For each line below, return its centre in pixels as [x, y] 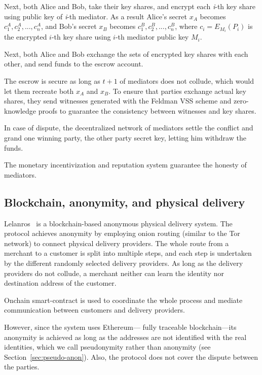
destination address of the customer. [60, 283]
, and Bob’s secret [69, 26]
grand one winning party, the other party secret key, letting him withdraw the [125, 138]
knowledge [20, 110]
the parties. [22, 367]
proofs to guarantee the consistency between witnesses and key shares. [147, 110]
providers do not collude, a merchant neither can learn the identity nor [114, 273]
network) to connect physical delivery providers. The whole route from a [117, 243]
